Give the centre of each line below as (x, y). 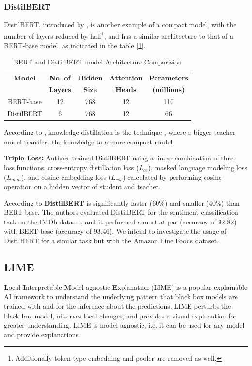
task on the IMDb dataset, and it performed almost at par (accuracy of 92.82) (120, 221)
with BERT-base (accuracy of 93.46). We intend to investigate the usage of (115, 231)
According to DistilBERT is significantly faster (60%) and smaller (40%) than (122, 202)
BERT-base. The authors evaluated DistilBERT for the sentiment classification (121, 212)
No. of (60, 77)
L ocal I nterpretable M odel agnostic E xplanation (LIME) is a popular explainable (126, 287)
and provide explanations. (42, 334)
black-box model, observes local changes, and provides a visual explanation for (120, 315)
